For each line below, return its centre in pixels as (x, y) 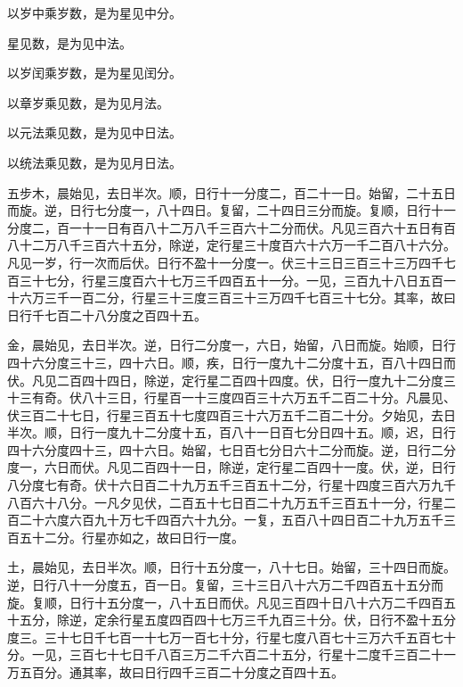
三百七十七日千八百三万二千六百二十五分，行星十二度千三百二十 (256, 654)
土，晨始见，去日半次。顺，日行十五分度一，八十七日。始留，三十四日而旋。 (231, 567)
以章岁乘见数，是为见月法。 (88, 102)
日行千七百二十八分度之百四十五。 (107, 315)
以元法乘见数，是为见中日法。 (94, 132)
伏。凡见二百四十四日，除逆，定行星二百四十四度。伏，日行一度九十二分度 (225, 380)
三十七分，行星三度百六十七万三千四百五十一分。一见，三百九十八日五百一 (237, 280)
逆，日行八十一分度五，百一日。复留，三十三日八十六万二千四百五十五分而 (225, 585)
